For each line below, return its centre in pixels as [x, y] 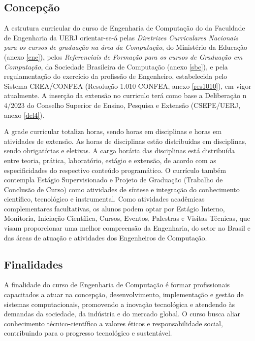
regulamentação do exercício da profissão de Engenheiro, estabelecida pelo [116, 76]
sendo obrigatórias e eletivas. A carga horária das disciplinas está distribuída [120, 151]
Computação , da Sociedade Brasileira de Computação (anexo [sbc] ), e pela [116, 66]
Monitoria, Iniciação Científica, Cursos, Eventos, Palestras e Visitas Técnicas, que [127, 218]
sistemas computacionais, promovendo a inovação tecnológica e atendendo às [119, 304]
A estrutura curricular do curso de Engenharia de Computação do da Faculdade [125, 28]
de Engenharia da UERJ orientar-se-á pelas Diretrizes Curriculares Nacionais [121, 37]
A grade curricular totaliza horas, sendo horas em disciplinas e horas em [113, 131]
